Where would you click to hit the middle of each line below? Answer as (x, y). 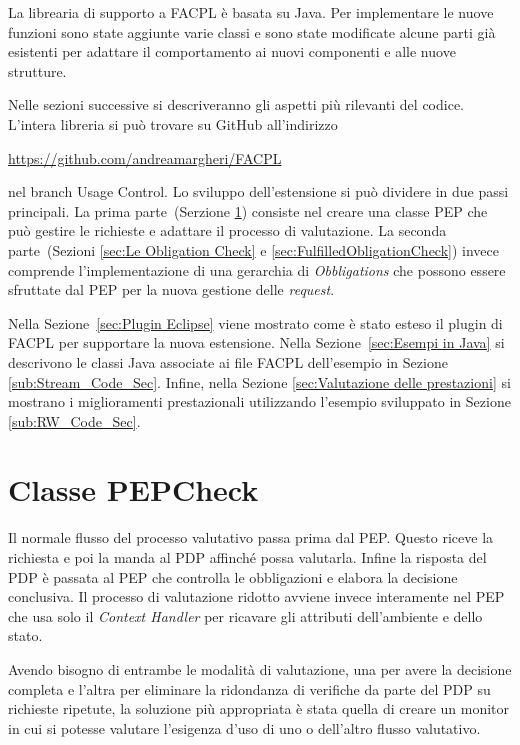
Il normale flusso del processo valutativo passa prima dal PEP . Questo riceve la (251, 537)
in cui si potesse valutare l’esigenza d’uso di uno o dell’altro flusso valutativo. (244, 727)
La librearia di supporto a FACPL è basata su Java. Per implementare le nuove (251, 12)
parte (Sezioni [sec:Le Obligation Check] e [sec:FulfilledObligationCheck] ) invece (254, 249)
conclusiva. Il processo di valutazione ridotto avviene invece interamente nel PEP (256, 596)
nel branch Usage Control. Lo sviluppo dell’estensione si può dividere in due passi (258, 191)
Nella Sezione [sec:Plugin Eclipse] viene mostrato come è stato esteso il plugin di (255, 322)
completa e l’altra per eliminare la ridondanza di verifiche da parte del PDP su (249, 688)
